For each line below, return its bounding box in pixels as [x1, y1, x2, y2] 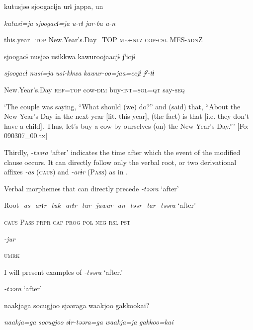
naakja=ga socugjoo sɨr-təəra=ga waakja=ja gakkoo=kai [4, 317, 173, 327]
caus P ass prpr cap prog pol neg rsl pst [4, 216, 131, 227]
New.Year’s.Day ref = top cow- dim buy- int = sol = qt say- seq [4, 84, 185, 94]
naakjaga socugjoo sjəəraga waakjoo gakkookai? [4, 300, 150, 310]
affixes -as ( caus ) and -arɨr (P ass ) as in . [4, 166, 128, 177]
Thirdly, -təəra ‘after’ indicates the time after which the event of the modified [4, 147, 241, 157]
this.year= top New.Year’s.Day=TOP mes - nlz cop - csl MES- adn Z [4, 34, 203, 45]
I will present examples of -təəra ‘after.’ [4, 266, 123, 277]
